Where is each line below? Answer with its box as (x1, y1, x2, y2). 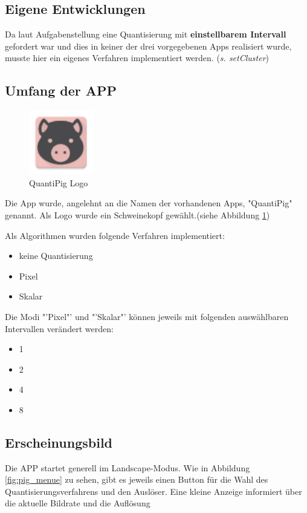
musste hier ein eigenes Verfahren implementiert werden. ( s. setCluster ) (5, 51, 269, 64)
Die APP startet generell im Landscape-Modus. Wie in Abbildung (5, 461, 250, 474)
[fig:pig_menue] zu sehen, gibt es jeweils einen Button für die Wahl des (5, 473, 268, 486)
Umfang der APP (5, 81, 117, 100)
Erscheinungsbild (5, 433, 113, 451)
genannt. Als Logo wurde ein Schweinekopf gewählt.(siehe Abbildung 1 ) (5, 208, 270, 221)
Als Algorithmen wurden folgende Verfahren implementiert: (5, 229, 225, 241)
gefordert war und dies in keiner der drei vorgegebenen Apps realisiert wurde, (5, 39, 292, 52)
